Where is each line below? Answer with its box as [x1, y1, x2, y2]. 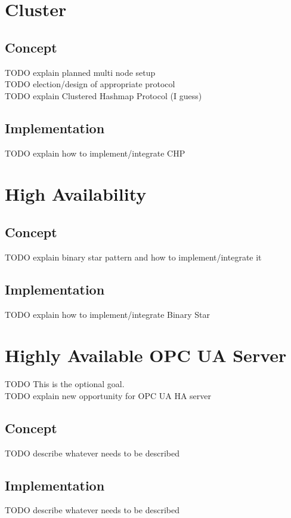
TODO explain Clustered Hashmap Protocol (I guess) [5, 89, 202, 102]
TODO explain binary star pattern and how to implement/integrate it [5, 250, 262, 263]
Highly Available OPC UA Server [5, 343, 287, 367]
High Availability [5, 182, 147, 206]
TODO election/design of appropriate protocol [5, 78, 175, 90]
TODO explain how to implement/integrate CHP [5, 146, 185, 159]
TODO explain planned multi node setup [5, 66, 156, 78]
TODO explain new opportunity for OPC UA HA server [5, 389, 211, 401]
